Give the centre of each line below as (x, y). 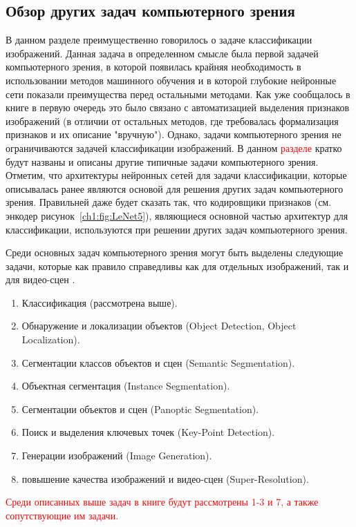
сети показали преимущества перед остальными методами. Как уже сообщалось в (178, 94)
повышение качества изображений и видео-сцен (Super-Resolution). (165, 478)
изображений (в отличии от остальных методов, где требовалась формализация (172, 121)
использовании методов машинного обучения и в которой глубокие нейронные (171, 80)
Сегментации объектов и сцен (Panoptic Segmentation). (140, 409)
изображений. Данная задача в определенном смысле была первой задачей (162, 53)
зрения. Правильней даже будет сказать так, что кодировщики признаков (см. (169, 202)
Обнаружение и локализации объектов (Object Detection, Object (159, 326)
